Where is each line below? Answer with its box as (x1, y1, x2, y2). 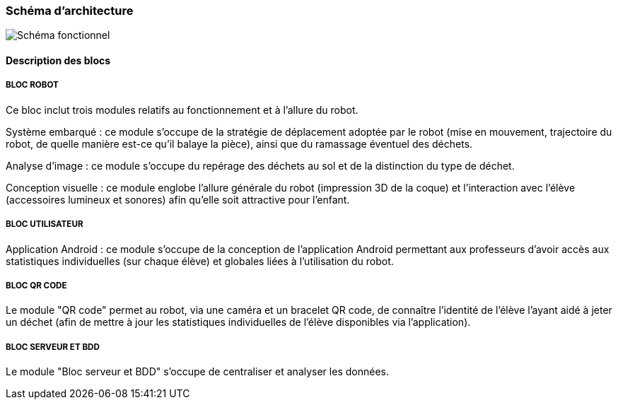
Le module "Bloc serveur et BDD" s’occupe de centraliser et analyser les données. (6, 365, 389, 378)
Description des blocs (6, 54, 111, 66)
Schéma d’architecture (6, 4, 134, 18)
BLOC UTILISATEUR (6, 219, 83, 230)
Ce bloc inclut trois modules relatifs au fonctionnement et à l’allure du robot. (6, 103, 358, 116)
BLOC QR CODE (6, 280, 67, 290)
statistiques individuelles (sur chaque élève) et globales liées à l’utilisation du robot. (6, 254, 394, 267)
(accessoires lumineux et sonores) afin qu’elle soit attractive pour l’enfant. (6, 193, 350, 206)
